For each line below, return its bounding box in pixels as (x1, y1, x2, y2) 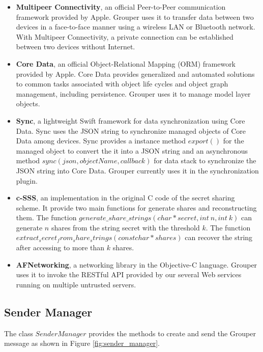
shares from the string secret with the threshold (51, 222, 200, 232)
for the (223, 135, 244, 146)
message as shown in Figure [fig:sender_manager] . (4, 338, 160, 348)
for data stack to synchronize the (154, 155, 256, 166)
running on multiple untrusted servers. (16, 279, 136, 289)
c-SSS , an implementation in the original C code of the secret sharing (16, 192, 235, 203)
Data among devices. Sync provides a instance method (16, 135, 186, 146)
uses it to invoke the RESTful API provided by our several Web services (16, 269, 242, 280)
